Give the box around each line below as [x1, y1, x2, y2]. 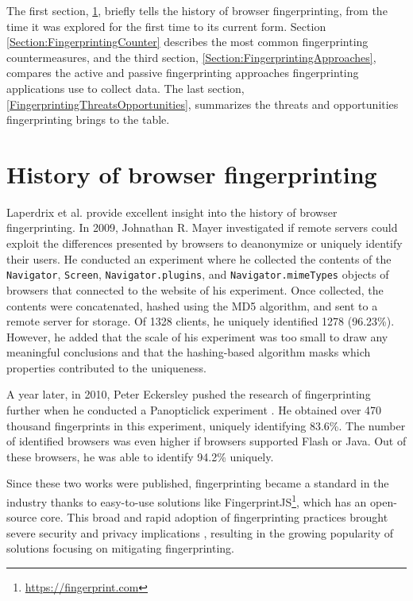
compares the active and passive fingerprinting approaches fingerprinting [6, 64, 359, 81]
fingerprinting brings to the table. [6, 111, 170, 128]
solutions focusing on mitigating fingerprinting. [6, 540, 234, 557]
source [6, 509, 37, 526]
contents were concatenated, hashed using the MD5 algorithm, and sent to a [6, 297, 378, 314]
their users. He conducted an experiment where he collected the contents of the [6, 250, 392, 267]
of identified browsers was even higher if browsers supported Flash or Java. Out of [6, 433, 407, 449]
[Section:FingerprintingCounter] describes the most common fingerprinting [6, 33, 369, 50]
